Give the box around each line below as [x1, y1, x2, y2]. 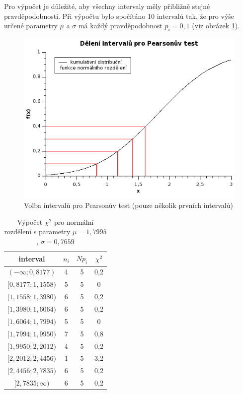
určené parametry [4, 20, 58, 31]
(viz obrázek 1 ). [192, 20, 240, 31]
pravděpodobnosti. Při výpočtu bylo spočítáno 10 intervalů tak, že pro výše [4, 10, 235, 21]
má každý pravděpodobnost [78, 20, 162, 31]
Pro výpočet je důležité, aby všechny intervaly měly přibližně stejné [4, 1, 210, 11]
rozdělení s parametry [4, 226, 71, 237]
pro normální [54, 216, 94, 227]
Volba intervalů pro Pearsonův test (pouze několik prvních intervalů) [24, 200, 233, 210]
